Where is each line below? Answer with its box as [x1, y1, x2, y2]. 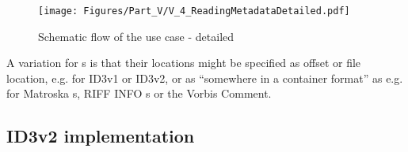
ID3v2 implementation [6, 124, 195, 148]
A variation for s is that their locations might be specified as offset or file [6, 54, 361, 71]
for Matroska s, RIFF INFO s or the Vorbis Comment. [6, 85, 272, 102]
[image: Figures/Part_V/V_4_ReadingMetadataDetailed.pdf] [38, 6, 350, 17]
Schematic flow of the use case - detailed [38, 28, 235, 44]
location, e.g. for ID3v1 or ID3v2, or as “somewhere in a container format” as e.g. [6, 69, 403, 86]
